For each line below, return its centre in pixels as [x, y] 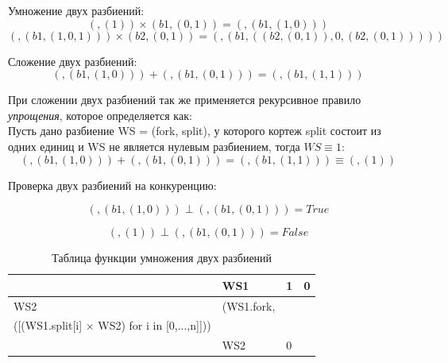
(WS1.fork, [249, 305]
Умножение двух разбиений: [76, 10]
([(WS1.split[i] [48, 325]
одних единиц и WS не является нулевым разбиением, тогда [154, 146]
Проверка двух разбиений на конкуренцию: [112, 185]
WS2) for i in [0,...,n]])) [154, 325]
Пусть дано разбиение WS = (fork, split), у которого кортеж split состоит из [195, 131]
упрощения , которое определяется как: [100, 115]
